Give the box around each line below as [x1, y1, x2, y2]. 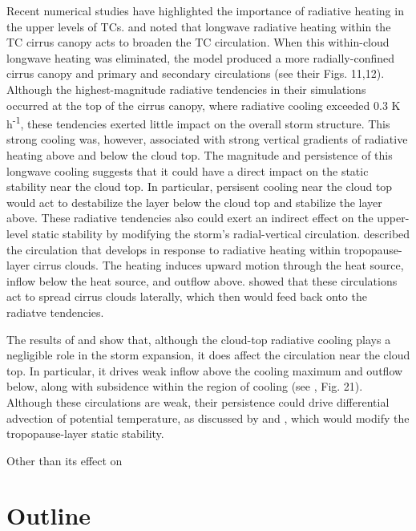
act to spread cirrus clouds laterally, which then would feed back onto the [6, 288, 367, 305]
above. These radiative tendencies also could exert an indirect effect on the [6, 209, 374, 226]
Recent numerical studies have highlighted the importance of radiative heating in [6, 2, 404, 18]
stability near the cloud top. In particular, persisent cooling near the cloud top [6, 178, 393, 195]
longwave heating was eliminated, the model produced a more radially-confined [6, 49, 394, 66]
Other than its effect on [6, 452, 123, 468]
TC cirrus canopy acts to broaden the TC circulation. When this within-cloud [6, 34, 390, 51]
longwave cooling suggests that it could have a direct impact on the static [6, 162, 369, 179]
